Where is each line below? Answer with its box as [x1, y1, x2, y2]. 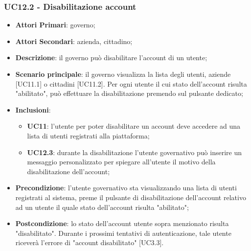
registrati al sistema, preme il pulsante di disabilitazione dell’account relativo [15, 192, 246, 202]
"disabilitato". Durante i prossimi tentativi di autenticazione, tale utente [15, 228, 231, 238]
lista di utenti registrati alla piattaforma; [27, 130, 150, 140]
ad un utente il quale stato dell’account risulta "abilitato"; [15, 202, 189, 212]
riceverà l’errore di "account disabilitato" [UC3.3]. [15, 237, 164, 248]
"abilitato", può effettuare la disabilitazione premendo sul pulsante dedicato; [15, 88, 243, 98]
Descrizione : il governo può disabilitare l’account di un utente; [15, 52, 207, 63]
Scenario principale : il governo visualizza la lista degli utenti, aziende [15, 69, 231, 79]
